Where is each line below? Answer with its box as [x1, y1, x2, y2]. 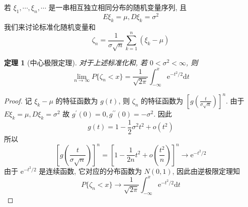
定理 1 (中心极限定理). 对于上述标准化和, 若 [4, 57, 147, 68]
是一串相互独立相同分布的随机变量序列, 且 [48, 2, 187, 12]
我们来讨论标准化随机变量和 [4, 21, 96, 32]
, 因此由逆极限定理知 [172, 165, 240, 176]
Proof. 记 [4, 95, 32, 106]
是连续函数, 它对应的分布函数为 [39, 165, 142, 176]
